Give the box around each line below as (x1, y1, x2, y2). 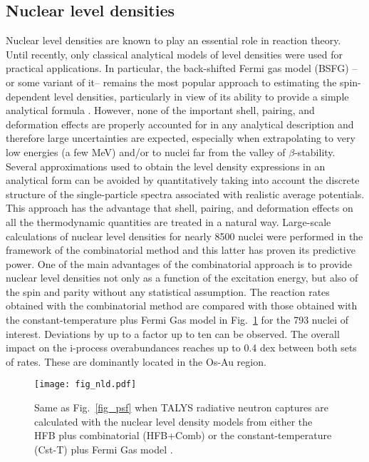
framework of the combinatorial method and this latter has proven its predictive (6, 242, 355, 257)
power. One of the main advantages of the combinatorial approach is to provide (6, 256, 353, 271)
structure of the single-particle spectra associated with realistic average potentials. (6, 186, 365, 201)
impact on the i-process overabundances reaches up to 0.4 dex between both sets (6, 340, 357, 355)
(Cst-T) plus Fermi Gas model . (34, 441, 173, 456)
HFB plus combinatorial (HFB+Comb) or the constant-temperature (34, 428, 332, 443)
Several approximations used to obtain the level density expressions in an (6, 158, 326, 173)
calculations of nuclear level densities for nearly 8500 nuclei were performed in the (6, 228, 363, 243)
